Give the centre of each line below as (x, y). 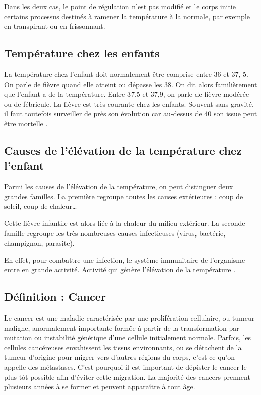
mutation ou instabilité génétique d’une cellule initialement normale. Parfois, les (128, 337)
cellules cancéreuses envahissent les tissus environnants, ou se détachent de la (123, 347)
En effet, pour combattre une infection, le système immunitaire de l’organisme (125, 259)
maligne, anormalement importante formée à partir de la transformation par (122, 327)
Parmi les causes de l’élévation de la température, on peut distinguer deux (119, 186)
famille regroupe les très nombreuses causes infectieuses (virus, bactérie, (115, 233)
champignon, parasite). (39, 243)
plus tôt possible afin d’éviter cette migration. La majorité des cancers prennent (127, 377)
